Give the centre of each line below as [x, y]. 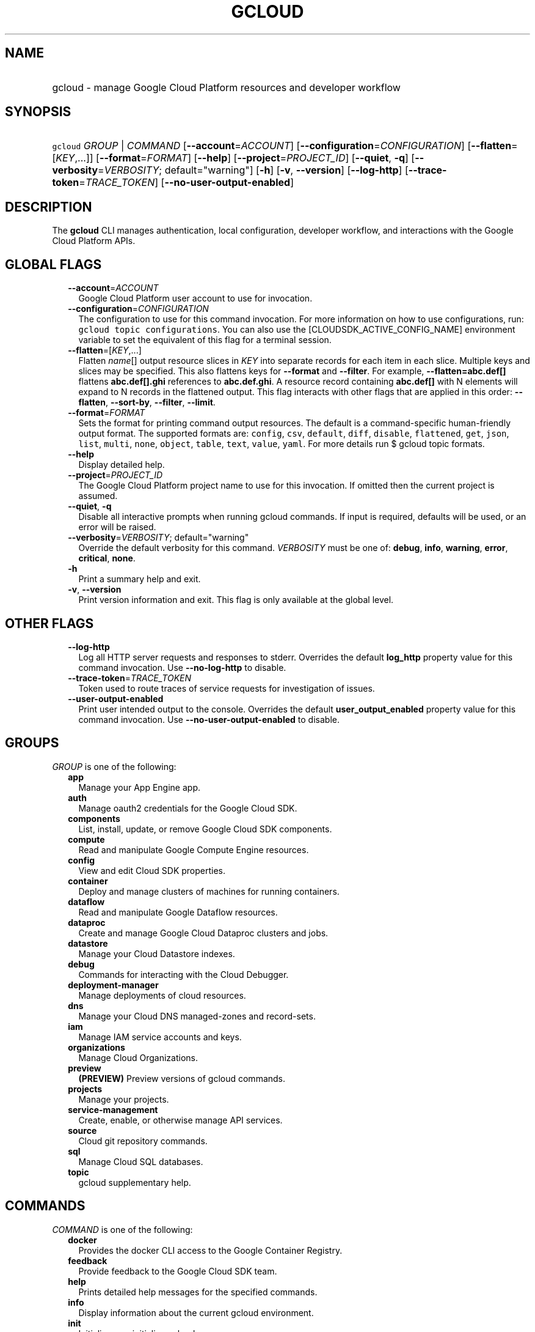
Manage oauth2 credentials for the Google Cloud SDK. [188, 808]
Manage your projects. [124, 1099]
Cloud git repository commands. [143, 1141]
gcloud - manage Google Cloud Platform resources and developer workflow [226, 87]
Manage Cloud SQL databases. [141, 1161]
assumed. [98, 496]
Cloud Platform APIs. [94, 241]
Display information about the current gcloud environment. [196, 1312]
